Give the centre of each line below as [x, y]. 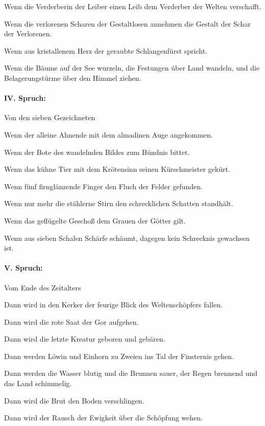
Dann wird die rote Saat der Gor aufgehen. [71, 321]
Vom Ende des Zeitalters [43, 287]
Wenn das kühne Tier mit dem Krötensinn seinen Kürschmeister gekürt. [117, 169]
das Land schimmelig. [38, 383]
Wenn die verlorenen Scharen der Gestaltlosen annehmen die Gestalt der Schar [127, 23]
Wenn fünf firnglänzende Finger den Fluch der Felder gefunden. [103, 186]
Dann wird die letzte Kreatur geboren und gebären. [85, 339]
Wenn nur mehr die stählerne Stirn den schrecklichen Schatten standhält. [119, 203]
